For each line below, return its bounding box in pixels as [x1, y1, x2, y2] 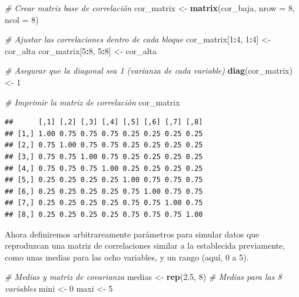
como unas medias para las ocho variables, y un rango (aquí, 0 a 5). [5, 250, 249, 263]
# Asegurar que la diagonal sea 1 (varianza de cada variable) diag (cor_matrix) [5, 64, 293, 77]
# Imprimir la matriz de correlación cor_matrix [5, 95, 180, 108]
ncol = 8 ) [5, 13, 39, 25]
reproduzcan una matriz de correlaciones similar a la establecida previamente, [5, 239, 285, 252]
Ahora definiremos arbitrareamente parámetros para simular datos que [5, 227, 260, 240]
